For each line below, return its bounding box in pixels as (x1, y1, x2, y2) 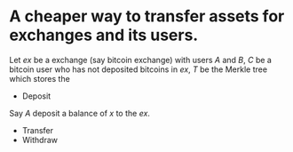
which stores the (9, 73, 71, 84)
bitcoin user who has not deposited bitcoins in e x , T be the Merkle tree (9, 64, 268, 75)
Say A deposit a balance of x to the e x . (9, 108, 151, 118)
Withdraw (21, 134, 59, 145)
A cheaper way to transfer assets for (9, 6, 285, 27)
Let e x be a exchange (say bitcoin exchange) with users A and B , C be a (9, 54, 273, 65)
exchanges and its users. (9, 25, 199, 45)
